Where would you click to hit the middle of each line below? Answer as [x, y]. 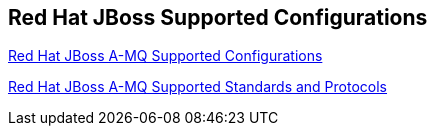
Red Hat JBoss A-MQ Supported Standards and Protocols [198, 87]
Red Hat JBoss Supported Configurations [218, 17]
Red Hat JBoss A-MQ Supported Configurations [165, 56]
